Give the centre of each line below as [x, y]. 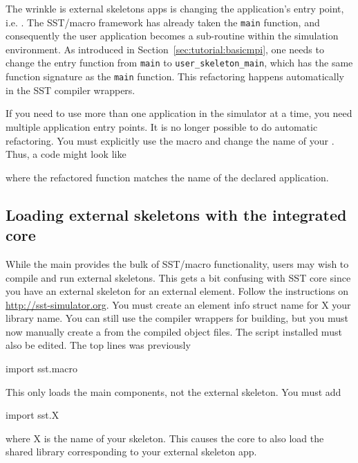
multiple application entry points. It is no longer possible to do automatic [162, 126]
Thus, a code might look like [66, 154]
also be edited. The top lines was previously [98, 345]
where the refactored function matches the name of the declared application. [167, 177]
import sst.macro [42, 369]
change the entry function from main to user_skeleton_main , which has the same [179, 63]
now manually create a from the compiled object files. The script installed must [174, 331]
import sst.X [32, 415]
